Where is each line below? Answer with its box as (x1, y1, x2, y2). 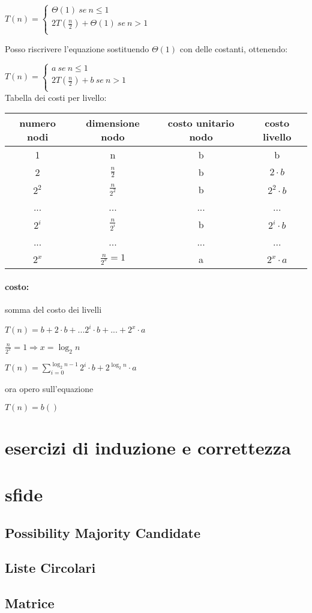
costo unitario (167, 116, 235, 130)
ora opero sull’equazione (5, 382, 94, 394)
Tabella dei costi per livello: (5, 91, 107, 103)
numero (19, 116, 56, 130)
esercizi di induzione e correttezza (5, 435, 291, 459)
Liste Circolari (5, 558, 96, 577)
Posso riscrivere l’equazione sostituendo (5, 42, 149, 55)
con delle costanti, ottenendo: (179, 42, 288, 55)
